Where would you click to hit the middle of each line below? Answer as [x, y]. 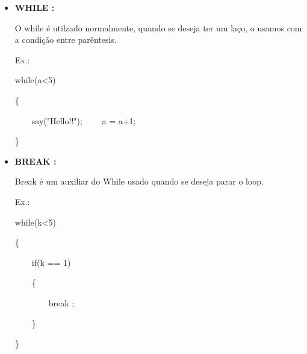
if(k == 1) [51, 262]
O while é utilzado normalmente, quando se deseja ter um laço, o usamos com [158, 27]
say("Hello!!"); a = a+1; [84, 120]
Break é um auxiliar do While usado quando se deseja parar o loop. [139, 181]
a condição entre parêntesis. [66, 40]
